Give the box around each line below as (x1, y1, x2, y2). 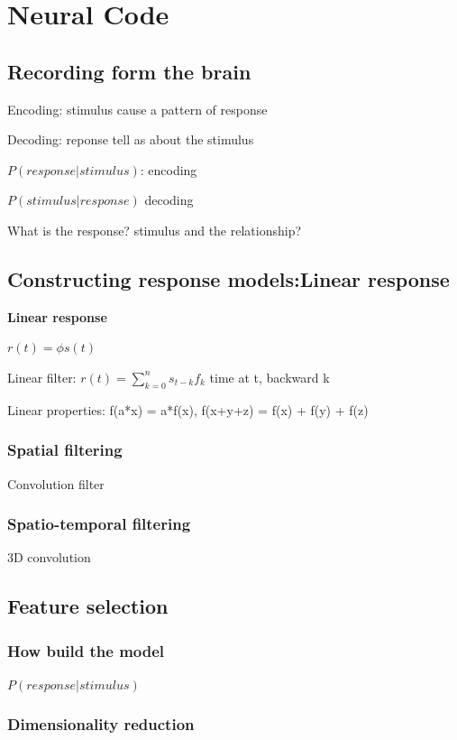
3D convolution (7, 548, 91, 567)
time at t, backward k (209, 367, 330, 386)
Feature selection (7, 592, 169, 620)
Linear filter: (7, 367, 77, 386)
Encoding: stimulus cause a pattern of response (7, 99, 268, 118)
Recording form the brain (7, 57, 251, 85)
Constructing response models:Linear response (7, 264, 450, 292)
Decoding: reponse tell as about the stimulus (7, 130, 254, 149)
